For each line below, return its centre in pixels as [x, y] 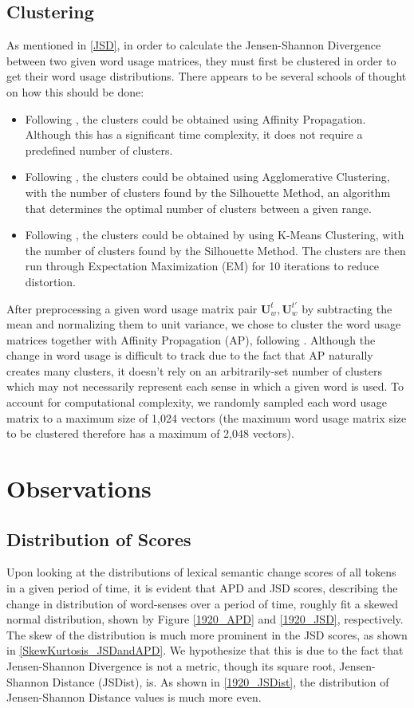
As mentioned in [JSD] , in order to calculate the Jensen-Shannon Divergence [194, 45]
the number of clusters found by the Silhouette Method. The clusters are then [215, 250]
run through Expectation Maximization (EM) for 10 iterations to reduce [202, 266]
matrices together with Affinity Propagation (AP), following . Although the [191, 339]
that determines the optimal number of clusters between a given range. [198, 208]
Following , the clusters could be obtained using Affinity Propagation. [195, 118]
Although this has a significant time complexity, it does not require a [194, 134]
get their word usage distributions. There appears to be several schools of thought [207, 76]
